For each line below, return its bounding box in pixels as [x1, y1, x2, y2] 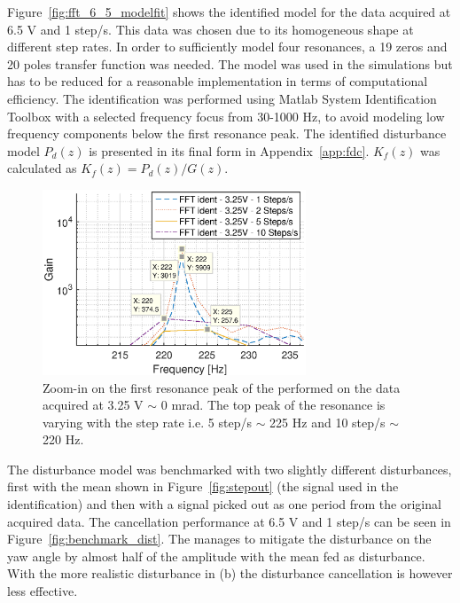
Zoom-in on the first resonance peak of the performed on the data [43, 378, 401, 396]
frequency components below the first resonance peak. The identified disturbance [7, 124, 447, 143]
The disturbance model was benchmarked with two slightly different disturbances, [7, 459, 452, 478]
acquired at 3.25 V [43, 395, 144, 414]
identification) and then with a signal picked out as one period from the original [7, 495, 441, 513]
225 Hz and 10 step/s [269, 412, 386, 431]
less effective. [7, 582, 78, 600]
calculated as [7, 159, 77, 177]
